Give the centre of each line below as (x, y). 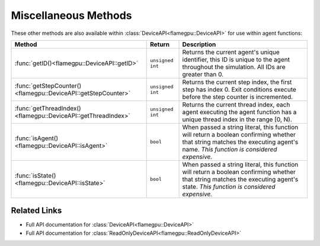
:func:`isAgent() (36, 138)
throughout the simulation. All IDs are (234, 67)
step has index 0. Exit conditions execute (239, 89)
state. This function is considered (229, 186)
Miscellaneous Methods (71, 15)
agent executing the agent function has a (239, 112)
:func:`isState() (35, 176)
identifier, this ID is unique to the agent (236, 59)
